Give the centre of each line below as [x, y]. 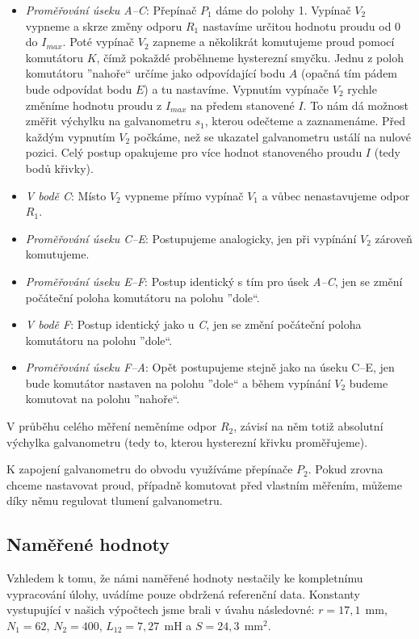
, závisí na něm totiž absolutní [308, 426]
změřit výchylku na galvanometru [108, 121]
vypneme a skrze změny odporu [104, 25]
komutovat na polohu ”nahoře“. [103, 399]
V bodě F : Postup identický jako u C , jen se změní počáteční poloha [193, 324]
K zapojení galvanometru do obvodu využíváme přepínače [150, 469]
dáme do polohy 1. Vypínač [283, 10]
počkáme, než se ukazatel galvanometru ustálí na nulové [272, 136]
